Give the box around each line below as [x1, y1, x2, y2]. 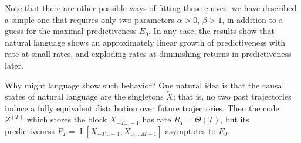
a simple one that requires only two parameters [5, 13, 174, 25]
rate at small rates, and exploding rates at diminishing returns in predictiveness [5, 47, 292, 60]
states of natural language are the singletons [5, 90, 164, 103]
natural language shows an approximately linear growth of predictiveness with [5, 36, 286, 48]
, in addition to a [222, 13, 283, 25]
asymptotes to [165, 124, 216, 137]
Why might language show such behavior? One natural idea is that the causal [5, 79, 285, 91]
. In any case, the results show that [148, 25, 275, 37]
